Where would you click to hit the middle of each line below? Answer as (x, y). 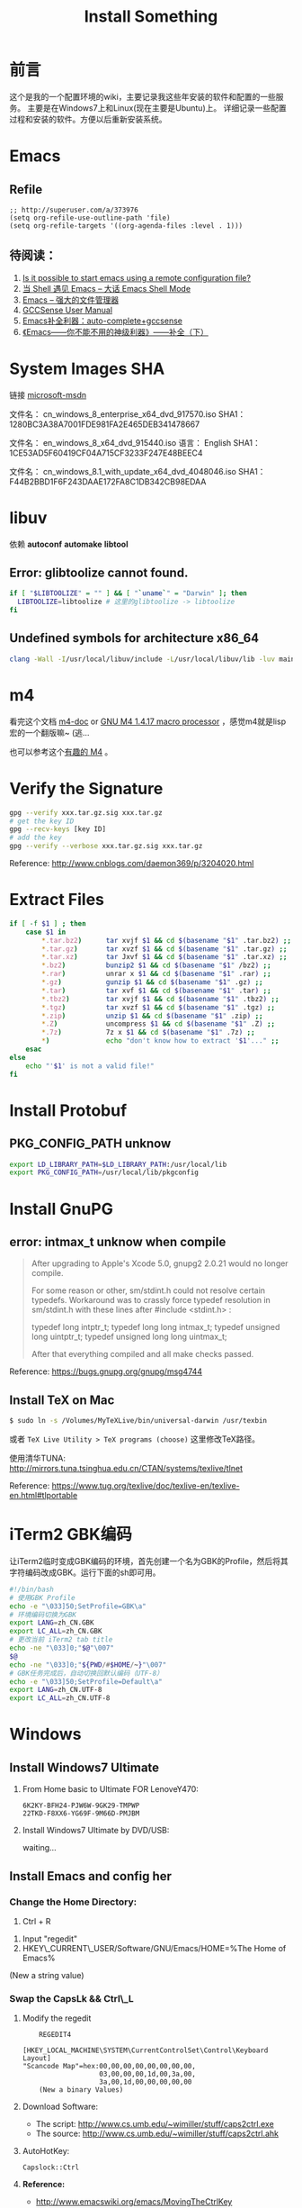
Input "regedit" (50, 1939)
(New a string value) (47, 1975)
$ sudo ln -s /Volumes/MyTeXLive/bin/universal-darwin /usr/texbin (138, 1421)
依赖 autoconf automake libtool (69, 544)
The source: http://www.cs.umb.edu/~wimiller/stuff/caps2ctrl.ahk (157, 2134)
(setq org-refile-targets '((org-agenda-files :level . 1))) (126, 226)
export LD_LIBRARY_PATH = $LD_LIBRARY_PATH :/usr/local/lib (118, 1164)
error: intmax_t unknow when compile (118, 1241)
